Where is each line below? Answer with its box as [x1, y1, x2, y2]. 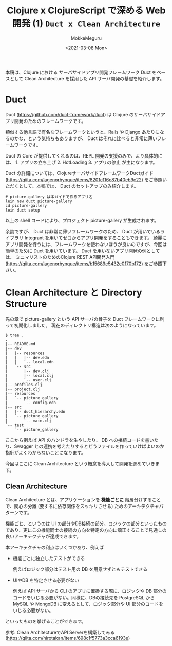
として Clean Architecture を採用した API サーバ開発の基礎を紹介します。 [9, 75, 165, 81]
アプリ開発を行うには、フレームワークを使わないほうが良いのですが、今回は [5, 241, 167, 247]
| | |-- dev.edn [5, 355, 50, 360]
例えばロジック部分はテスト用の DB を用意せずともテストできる [12, 566, 148, 572]
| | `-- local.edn [5, 359, 54, 364]
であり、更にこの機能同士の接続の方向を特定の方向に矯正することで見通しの [5, 527, 167, 533]
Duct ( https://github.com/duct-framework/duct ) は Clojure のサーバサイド [5, 111, 161, 117]
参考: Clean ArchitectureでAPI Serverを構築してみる [5, 629, 115, 635]
